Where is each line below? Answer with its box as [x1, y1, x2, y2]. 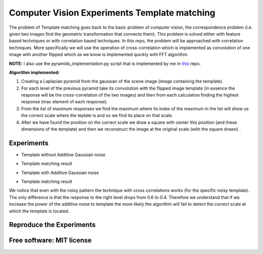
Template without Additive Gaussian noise [21, 152, 106, 157]
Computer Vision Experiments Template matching [9, 7, 215, 18]
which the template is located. [9, 208, 70, 214]
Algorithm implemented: [9, 69, 60, 75]
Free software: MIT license [9, 236, 92, 245]
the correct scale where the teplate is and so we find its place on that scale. [21, 113, 173, 118]
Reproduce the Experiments [9, 221, 96, 229]
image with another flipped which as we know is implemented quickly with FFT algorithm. [9, 52, 188, 58]
